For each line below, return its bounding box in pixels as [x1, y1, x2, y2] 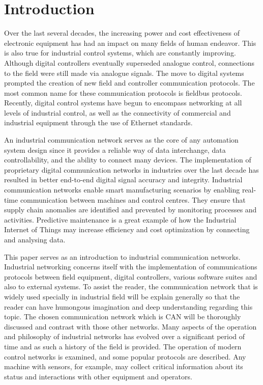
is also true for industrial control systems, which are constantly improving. [4, 47, 236, 58]
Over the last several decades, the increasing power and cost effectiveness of [4, 28, 240, 38]
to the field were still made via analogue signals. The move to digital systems [4, 67, 244, 78]
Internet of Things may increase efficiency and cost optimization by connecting [4, 224, 250, 235]
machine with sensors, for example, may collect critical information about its [4, 361, 243, 372]
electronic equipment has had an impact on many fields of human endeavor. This [4, 37, 256, 48]
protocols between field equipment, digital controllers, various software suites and [4, 271, 257, 282]
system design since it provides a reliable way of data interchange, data [4, 144, 226, 155]
